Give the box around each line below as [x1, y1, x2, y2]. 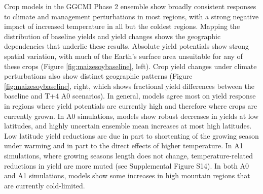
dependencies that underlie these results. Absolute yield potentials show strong [4, 41, 249, 51]
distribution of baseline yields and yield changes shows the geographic [4, 30, 221, 41]
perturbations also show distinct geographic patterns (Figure [4, 71, 193, 81]
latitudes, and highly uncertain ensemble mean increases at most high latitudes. [4, 120, 252, 131]
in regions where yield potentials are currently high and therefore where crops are [4, 100, 257, 111]
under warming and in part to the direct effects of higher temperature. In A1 [4, 140, 243, 151]
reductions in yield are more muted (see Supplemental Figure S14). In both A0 [4, 160, 249, 171]
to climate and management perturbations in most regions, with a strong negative [4, 11, 259, 21]
